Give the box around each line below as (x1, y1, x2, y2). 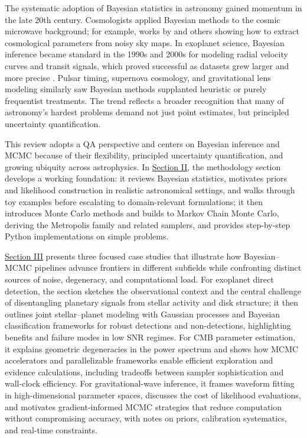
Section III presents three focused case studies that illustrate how (5, 249, 241, 262)
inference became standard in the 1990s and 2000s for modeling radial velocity (5, 48, 288, 60)
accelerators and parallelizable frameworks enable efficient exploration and (5, 354, 273, 366)
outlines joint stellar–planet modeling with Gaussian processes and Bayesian (5, 307, 280, 320)
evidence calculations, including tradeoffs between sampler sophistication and (5, 365, 284, 378)
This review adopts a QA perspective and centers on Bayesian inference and (5, 137, 280, 150)
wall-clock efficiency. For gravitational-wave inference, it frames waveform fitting (5, 377, 295, 390)
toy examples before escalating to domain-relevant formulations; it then (5, 195, 263, 207)
